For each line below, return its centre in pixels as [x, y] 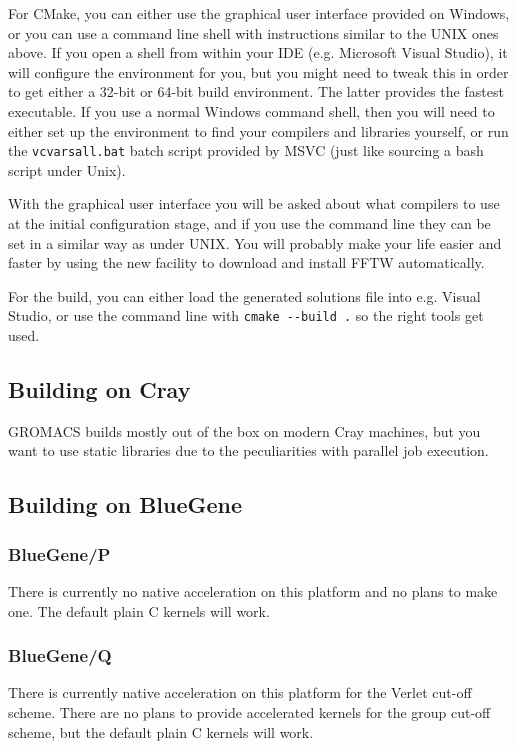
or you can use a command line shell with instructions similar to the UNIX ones [253, 32]
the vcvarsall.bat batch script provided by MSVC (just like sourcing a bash [246, 150]
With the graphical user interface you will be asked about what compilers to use [254, 203]
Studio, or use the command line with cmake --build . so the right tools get [246, 315]
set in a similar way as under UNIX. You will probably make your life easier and [255, 242]
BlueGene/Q [60, 655]
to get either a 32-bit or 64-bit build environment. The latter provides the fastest [256, 91]
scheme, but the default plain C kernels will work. [161, 731]
